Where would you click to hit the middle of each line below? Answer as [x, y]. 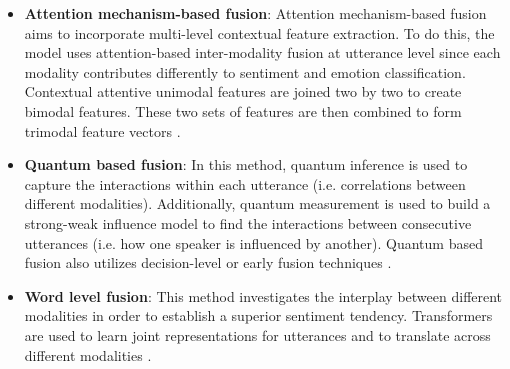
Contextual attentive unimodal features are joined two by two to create [243, 91]
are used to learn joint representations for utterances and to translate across [257, 334]
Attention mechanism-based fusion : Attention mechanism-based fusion [255, 13]
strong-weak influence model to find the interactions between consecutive [248, 222]
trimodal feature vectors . [102, 130]
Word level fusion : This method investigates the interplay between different [263, 295]
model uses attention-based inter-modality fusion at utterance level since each [262, 52]
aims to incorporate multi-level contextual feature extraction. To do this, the [259, 32]
